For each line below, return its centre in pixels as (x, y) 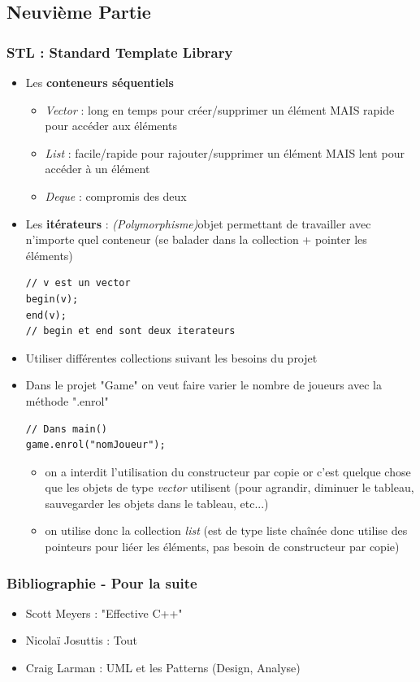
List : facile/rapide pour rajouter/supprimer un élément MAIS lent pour (225, 152)
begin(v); (52, 299)
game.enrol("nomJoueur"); (95, 445)
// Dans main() (67, 429)
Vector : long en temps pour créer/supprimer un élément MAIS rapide (220, 109)
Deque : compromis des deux (116, 195)
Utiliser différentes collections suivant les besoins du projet (171, 357)
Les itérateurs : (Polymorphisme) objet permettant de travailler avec (198, 223)
